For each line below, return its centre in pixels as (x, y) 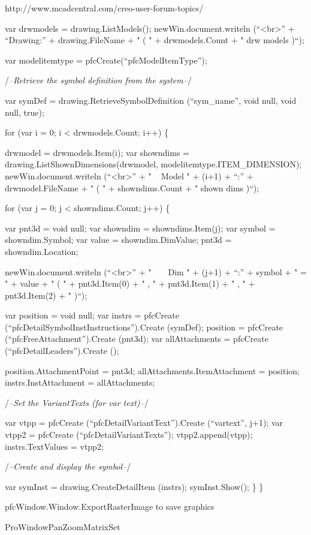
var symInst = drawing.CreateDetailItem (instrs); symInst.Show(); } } (134, 486)
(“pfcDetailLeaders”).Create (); (62, 351)
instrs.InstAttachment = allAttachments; (80, 382)
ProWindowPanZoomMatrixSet (63, 527)
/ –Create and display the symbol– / (68, 466)
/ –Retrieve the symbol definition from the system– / (98, 80)
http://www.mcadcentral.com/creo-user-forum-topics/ (104, 8)
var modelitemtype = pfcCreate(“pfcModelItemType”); (106, 60)
